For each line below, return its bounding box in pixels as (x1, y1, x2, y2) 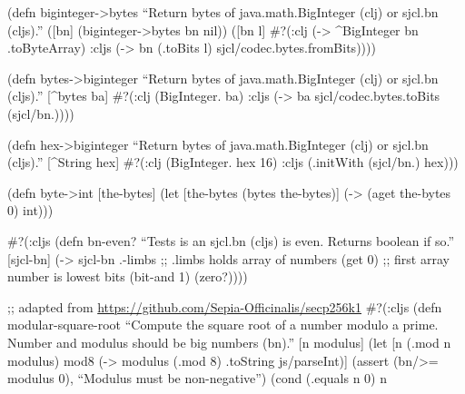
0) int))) (7, 201, 54, 220)
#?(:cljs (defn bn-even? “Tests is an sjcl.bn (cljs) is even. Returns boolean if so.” (7, 231, 455, 250)
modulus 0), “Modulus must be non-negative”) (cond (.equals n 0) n (7, 369, 387, 388)
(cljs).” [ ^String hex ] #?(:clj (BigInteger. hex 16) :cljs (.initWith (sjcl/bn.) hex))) (7, 153, 459, 172)
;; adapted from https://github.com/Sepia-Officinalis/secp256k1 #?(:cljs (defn (7, 297, 442, 316)
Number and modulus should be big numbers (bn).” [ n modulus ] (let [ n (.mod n (7, 332, 451, 351)
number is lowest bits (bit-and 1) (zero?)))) (7, 267, 248, 286)
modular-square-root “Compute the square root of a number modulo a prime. (7, 315, 439, 334)
